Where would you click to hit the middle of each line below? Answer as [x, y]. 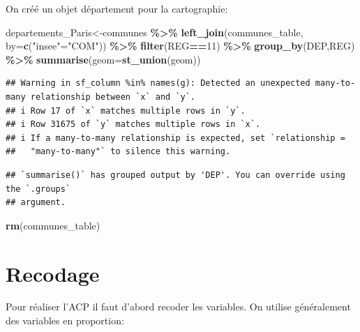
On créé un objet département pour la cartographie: [117, 8]
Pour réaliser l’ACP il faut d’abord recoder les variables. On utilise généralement [178, 307]
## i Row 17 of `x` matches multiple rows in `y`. [126, 111]
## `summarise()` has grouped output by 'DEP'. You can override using [175, 175]
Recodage [53, 273]
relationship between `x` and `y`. [113, 97]
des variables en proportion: [65, 320]
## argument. [36, 203]
